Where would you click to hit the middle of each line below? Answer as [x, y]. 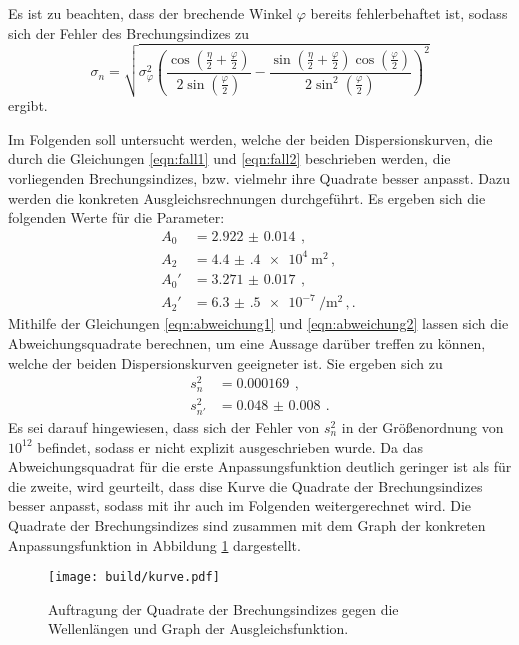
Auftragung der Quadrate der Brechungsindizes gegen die [223, 608]
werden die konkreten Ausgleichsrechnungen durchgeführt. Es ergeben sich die [247, 197]
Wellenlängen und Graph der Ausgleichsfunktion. [198, 628]
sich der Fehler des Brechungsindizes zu [129, 32]
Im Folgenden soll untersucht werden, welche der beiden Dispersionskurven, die [250, 138]
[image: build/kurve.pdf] [134, 577]
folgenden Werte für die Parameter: [116, 217]
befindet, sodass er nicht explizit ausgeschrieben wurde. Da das [230, 446]
